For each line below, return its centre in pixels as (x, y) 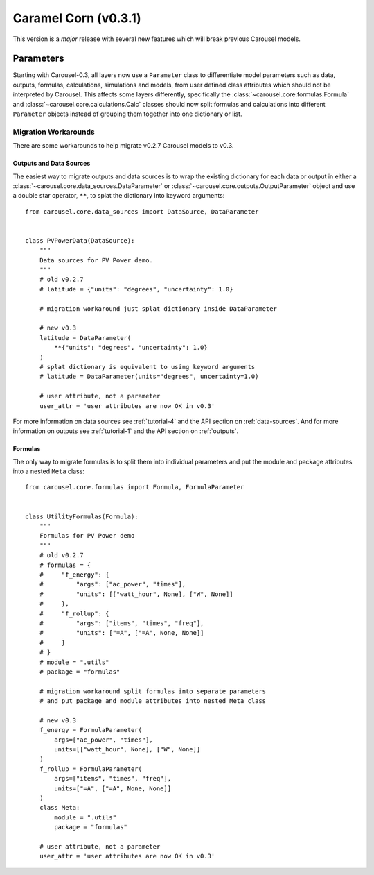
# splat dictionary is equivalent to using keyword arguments (147, 367)
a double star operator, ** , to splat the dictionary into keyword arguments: (119, 196)
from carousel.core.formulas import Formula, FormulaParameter (135, 487)
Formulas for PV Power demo (87, 536)
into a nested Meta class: (48, 471)
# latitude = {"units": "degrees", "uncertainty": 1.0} (136, 289)
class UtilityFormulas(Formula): (82, 516)
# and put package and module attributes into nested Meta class (153, 701)
